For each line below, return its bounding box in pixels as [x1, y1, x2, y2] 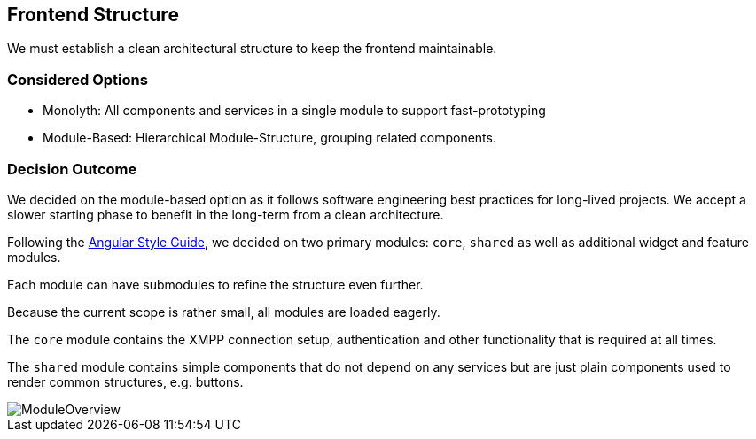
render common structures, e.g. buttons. [7, 374, 244, 389]
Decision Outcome [7, 159, 137, 178]
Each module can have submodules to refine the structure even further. [7, 276, 424, 292]
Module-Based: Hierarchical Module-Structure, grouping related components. [43, 130, 496, 146]
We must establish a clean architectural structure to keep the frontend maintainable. [7, 41, 497, 57]
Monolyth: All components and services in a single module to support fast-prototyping [43, 103, 546, 119]
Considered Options [7, 70, 148, 89]
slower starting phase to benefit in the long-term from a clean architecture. [7, 206, 444, 222]
